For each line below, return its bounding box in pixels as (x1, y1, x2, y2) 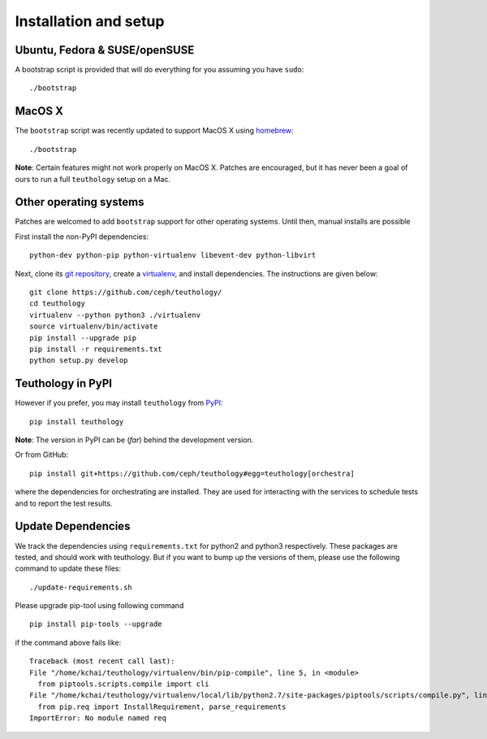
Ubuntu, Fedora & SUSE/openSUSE (15, 43, 195, 57)
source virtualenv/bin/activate (29, 322, 158, 331)
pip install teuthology (29, 417, 124, 426)
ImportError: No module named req (29, 714, 166, 723)
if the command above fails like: (15, 637, 122, 647)
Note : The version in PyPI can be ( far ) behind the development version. (15, 435, 254, 445)
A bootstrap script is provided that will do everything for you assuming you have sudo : (15, 65, 304, 75)
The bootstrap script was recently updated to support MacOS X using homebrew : (15, 126, 294, 136)
